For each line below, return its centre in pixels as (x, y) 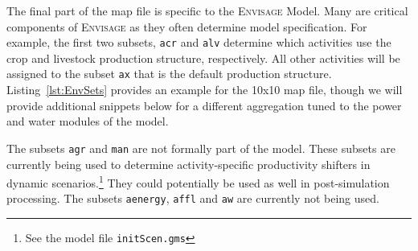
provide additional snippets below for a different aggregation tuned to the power (204, 105)
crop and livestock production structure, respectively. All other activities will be (203, 58)
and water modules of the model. (88, 121)
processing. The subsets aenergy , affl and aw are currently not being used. (193, 198)
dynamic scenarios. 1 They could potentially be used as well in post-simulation (198, 181)
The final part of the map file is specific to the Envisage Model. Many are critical (207, 10)
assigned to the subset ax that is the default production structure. (169, 74)
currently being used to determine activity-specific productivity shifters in (189, 164)
